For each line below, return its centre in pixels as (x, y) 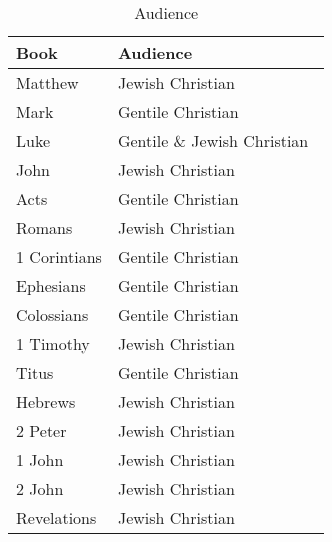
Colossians (52, 314)
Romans (44, 227)
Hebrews (46, 401)
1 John (40, 459)
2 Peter (41, 430)
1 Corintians (59, 256)
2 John (40, 488)
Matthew (47, 82)
